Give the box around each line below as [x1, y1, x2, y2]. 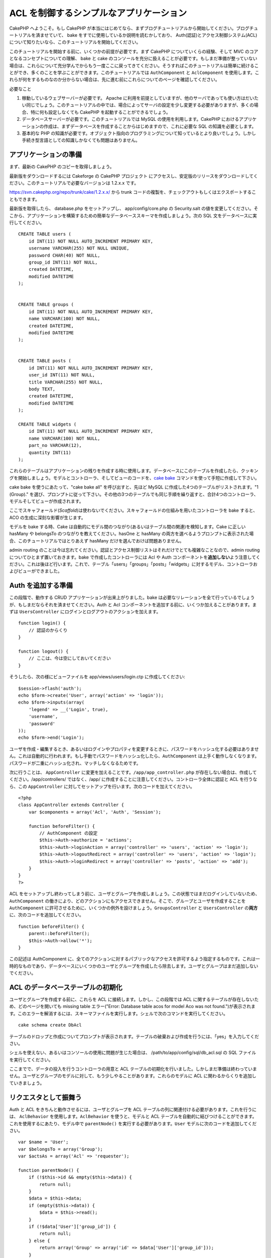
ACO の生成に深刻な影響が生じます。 [9, 514, 86, 520]
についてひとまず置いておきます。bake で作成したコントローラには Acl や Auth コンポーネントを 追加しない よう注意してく [9, 554, 260, 560]
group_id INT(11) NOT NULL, [28, 260, 98, 265]
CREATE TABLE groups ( [18, 302, 74, 307]
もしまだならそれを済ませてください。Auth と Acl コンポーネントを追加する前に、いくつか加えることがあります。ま [18, 601, 257, 607]
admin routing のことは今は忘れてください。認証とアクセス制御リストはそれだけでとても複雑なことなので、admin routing [9, 547, 260, 553]
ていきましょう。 [9, 1080, 45, 1086]
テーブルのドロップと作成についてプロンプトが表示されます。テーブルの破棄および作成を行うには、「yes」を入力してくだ [9, 1033, 259, 1039]
